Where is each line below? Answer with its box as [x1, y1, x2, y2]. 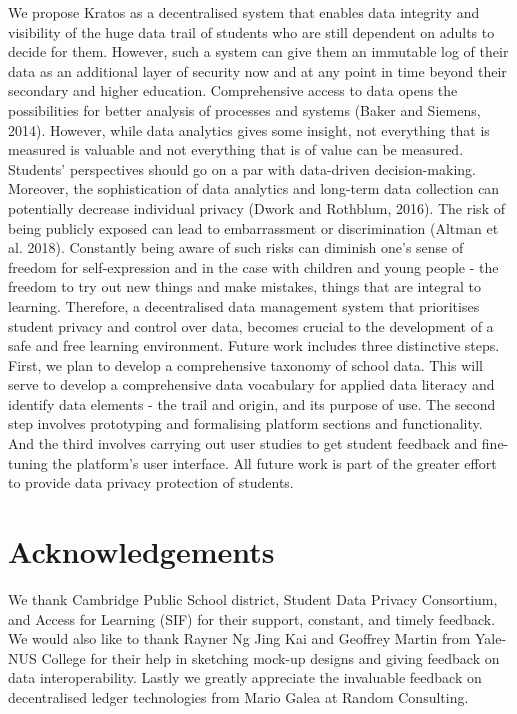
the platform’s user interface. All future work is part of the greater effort [52, 452, 497, 473]
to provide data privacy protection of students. [8, 472, 294, 493]
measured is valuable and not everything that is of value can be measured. [8, 139, 464, 160]
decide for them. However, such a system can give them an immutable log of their [8, 41, 509, 62]
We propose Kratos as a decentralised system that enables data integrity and [8, 2, 480, 22]
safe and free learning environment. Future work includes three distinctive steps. [8, 335, 500, 356]
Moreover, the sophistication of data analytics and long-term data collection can [8, 178, 500, 199]
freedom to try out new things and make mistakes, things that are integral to [8, 276, 481, 297]
